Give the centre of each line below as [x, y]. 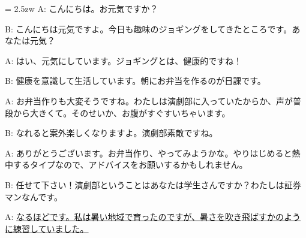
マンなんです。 [34, 196]
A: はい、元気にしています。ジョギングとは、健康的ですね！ [124, 60]
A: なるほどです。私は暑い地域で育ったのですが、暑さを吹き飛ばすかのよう [153, 217]
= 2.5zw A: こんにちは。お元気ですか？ [82, 8]
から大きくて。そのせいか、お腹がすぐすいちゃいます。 [121, 112]
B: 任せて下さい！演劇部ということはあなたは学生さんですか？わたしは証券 [153, 184]
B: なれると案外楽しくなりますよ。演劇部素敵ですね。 [111, 133]
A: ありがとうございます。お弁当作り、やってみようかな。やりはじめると [148, 153]
